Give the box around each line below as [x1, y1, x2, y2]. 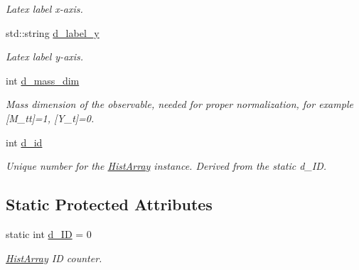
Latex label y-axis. [6, 49, 84, 64]
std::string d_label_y [6, 25, 100, 40]
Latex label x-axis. [6, 1, 83, 16]
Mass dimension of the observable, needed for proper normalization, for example [6, 97, 353, 112]
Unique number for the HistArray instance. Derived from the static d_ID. [6, 158, 327, 173]
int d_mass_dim [6, 72, 80, 87]
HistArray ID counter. [6, 250, 102, 265]
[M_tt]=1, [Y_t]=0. [6, 110, 95, 125]
